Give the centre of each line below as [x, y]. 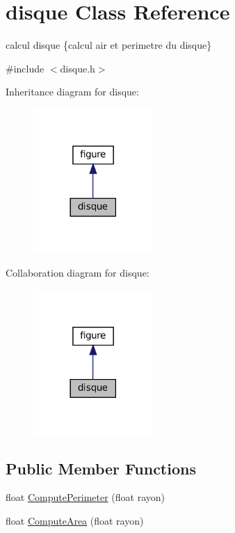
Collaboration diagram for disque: [78, 273]
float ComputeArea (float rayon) [75, 521]
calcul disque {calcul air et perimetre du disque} [109, 45]
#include [25, 68]
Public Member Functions [101, 468]
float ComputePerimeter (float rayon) [85, 497]
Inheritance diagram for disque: [72, 92]
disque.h [78, 68]
